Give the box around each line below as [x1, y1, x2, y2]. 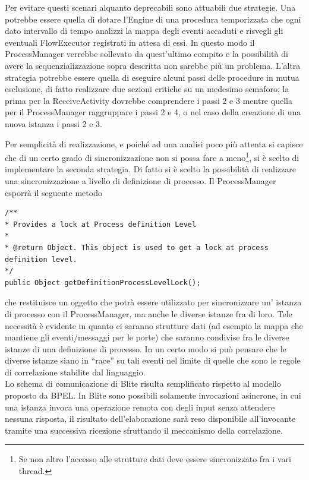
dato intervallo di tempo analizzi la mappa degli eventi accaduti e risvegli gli [5, 24, 283, 37]
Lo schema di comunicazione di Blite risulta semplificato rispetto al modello [5, 377, 281, 390]
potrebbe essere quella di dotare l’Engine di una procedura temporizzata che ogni [5, 12, 301, 25]
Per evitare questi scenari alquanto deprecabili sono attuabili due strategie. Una [5, 1, 296, 13]
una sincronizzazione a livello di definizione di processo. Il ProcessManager [5, 174, 276, 187]
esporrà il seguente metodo [5, 186, 102, 198]
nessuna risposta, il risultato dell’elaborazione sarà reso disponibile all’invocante [5, 412, 296, 425]
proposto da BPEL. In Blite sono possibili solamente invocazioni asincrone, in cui [5, 389, 301, 402]
